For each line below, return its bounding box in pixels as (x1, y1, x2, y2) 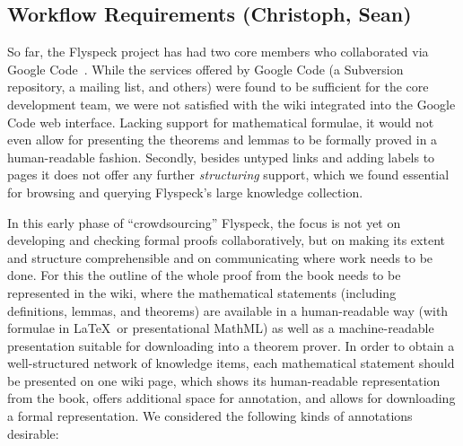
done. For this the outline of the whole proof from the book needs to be (7, 266, 401, 284)
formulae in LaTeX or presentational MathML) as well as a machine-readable (7, 319, 434, 337)
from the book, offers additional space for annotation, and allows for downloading (7, 389, 456, 407)
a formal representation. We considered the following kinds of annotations (7, 407, 413, 425)
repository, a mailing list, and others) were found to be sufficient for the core (7, 77, 429, 96)
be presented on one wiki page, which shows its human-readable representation (7, 371, 441, 389)
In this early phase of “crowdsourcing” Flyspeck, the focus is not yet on (7, 213, 401, 232)
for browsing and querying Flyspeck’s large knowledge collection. (7, 182, 363, 201)
